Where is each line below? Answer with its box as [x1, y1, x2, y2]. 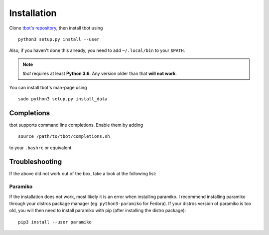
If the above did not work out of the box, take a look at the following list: [9, 171, 156, 177]
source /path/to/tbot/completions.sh [18, 134, 111, 139]
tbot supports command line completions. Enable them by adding [9, 122, 143, 128]
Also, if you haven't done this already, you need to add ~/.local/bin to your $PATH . [9, 47, 185, 53]
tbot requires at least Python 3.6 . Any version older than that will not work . [22, 70, 177, 77]
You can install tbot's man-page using [9, 84, 87, 90]
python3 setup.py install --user [18, 36, 100, 42]
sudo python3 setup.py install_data [18, 96, 108, 102]
